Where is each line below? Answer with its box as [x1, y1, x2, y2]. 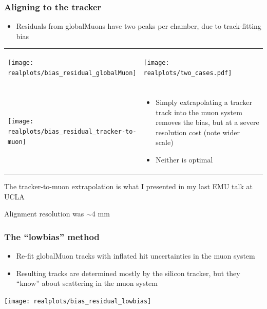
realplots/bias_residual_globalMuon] [8, 69, 137, 77]
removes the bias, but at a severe [156, 117, 259, 128]
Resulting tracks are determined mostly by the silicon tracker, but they [16, 267, 240, 278]
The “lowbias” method [4, 230, 100, 243]
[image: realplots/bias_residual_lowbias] [4, 297, 151, 305]
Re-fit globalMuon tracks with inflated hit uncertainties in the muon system [16, 250, 255, 261]
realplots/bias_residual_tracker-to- [8, 128, 137, 135]
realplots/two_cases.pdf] [143, 69, 232, 77]
